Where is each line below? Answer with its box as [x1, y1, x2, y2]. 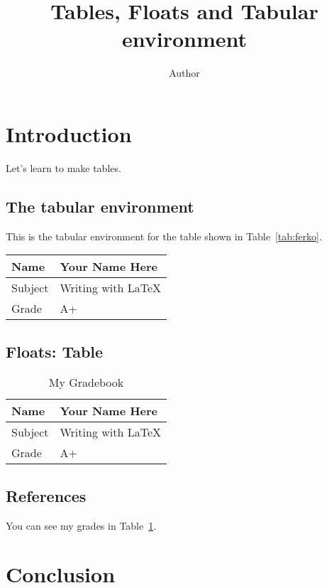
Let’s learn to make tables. [6, 160, 121, 175]
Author [169, 65, 200, 80]
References [6, 484, 87, 506]
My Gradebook [48, 374, 124, 391]
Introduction [6, 119, 132, 148]
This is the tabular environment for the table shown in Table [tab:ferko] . [6, 228, 322, 243]
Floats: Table [6, 340, 104, 362]
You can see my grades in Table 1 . [6, 518, 157, 533]
